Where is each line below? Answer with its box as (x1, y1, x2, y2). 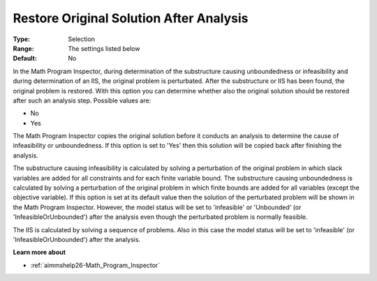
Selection (68, 35, 96, 43)
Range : (13, 44, 34, 52)
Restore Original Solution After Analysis (13, 10, 249, 26)
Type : (13, 35, 31, 43)
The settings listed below (68, 44, 140, 52)
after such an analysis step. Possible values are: (13, 96, 151, 105)
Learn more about (13, 248, 66, 257)
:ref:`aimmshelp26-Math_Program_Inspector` (30, 261, 161, 269)
